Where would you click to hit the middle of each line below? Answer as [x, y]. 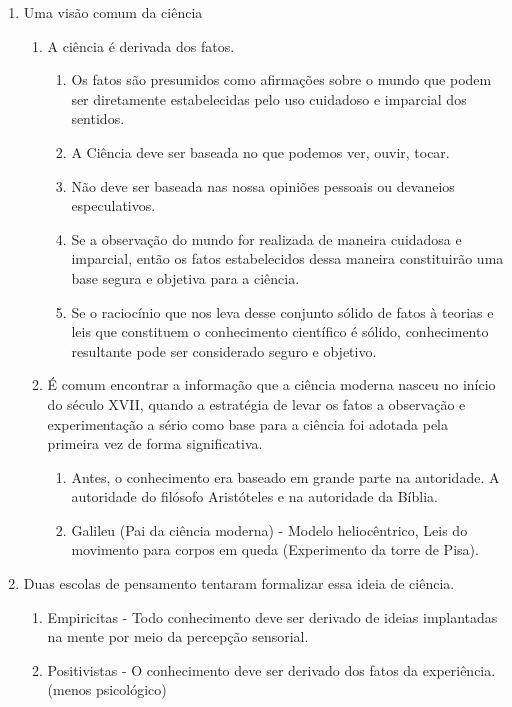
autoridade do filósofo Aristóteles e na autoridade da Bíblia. [254, 496]
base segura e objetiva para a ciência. [185, 277]
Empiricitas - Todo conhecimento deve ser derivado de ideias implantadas [272, 616]
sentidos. [98, 118]
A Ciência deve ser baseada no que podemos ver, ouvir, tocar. [260, 151]
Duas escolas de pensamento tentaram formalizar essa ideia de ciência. [239, 583]
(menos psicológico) [107, 689]
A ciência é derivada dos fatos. [141, 45]
